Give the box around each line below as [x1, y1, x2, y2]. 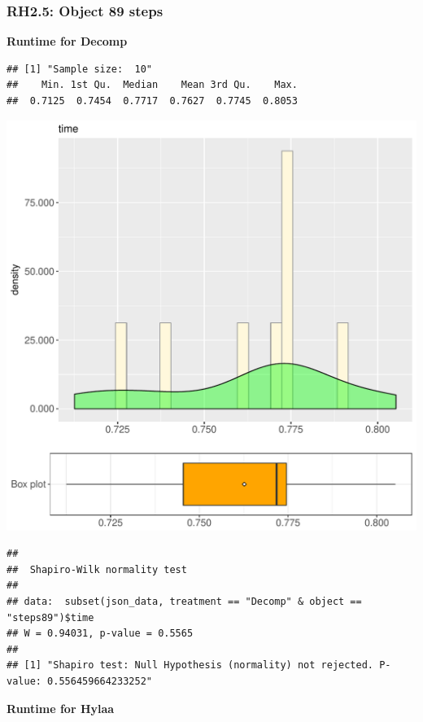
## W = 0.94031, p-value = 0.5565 [7, 628, 194, 640]
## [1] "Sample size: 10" [7, 63, 152, 75]
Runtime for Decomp [7, 33, 128, 50]
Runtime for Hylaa [7, 699, 115, 716]
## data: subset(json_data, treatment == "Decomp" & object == [7, 595, 362, 607]
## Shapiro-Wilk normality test [7, 563, 187, 575]
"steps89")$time [7, 611, 94, 624]
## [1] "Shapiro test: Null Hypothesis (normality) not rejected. [7, 659, 374, 672]
